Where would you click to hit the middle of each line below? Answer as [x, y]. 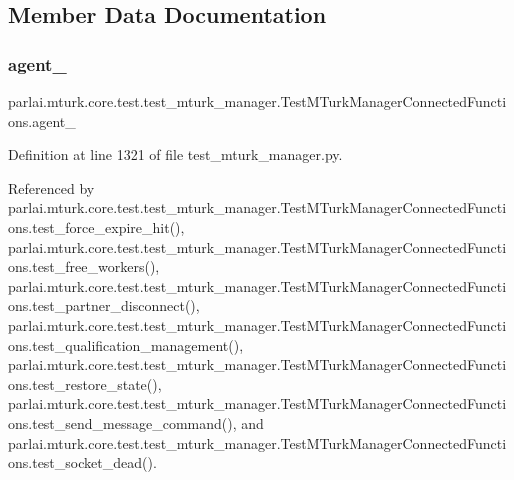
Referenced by [51, 187]
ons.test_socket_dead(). [82, 462]
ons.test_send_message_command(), [122, 422]
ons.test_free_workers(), [84, 266]
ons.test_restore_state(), [85, 383]
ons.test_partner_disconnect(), [104, 305]
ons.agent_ [42, 120]
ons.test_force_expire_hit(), [96, 226]
